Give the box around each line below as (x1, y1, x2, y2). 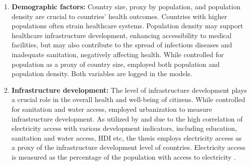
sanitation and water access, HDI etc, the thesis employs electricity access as (11, 132, 242, 143)
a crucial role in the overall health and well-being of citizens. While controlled (11, 94, 246, 104)
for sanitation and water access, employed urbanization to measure (11, 103, 212, 114)
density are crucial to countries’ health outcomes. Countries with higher (11, 11, 227, 21)
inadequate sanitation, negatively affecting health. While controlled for (11, 49, 224, 59)
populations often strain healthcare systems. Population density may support (11, 21, 243, 31)
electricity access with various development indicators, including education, (11, 123, 237, 133)
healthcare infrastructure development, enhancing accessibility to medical (11, 30, 232, 40)
